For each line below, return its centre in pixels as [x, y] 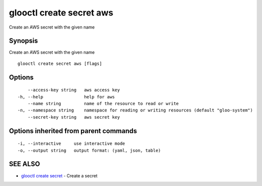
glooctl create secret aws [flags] [60, 63]
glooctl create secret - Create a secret [59, 176]
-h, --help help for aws [66, 97]
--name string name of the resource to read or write [103, 104]
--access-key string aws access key [74, 90]
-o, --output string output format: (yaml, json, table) [89, 150]
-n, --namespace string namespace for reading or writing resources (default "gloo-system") [135, 110]
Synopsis [24, 41]
